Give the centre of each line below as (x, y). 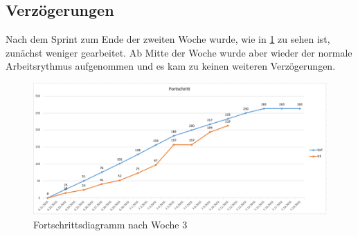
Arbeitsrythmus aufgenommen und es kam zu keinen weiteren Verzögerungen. (171, 66)
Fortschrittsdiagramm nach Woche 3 (110, 224)
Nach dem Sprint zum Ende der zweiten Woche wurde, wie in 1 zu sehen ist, (168, 39)
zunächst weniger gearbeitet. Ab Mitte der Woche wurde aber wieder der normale (179, 52)
